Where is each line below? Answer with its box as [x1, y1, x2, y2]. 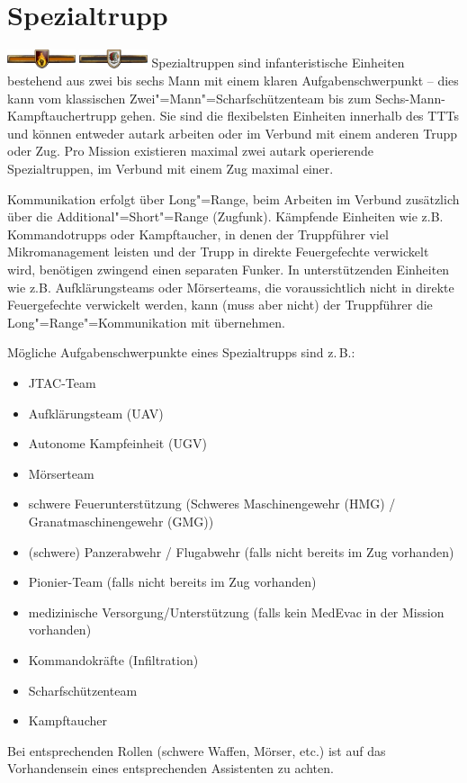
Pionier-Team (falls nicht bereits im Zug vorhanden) [28, 572, 317, 591]
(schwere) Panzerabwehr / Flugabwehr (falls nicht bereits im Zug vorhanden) [28, 542, 454, 561]
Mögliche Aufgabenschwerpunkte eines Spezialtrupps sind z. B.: [7, 343, 355, 362]
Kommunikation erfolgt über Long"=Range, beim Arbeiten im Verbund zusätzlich [7, 189, 460, 208]
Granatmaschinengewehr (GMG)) [28, 511, 214, 530]
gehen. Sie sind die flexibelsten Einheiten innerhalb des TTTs [121, 106, 459, 125]
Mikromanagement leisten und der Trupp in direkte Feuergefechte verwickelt [7, 242, 429, 261]
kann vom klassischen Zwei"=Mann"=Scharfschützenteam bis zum [7, 88, 372, 107]
